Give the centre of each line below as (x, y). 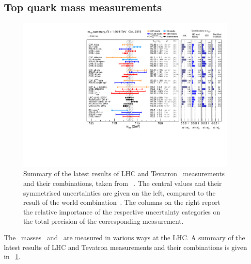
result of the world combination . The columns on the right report (122, 202)
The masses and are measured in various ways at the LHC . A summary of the (125, 237)
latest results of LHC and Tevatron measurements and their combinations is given (125, 247)
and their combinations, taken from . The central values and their (123, 183)
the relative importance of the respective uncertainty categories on (122, 211)
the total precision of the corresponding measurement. (103, 221)
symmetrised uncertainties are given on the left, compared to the (119, 192)
